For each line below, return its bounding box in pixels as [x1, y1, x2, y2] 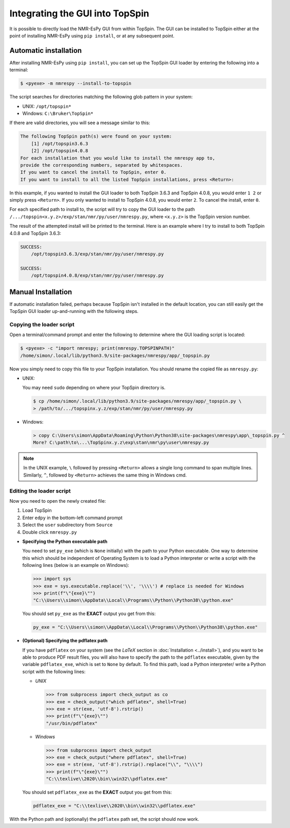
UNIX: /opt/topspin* [22, 103, 71, 109]
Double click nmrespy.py [22, 529, 77, 535]
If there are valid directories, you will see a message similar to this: [9, 120, 150, 126]
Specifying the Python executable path [22, 538, 108, 544]
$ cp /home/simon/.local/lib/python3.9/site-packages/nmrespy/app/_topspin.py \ [33, 398, 242, 404]
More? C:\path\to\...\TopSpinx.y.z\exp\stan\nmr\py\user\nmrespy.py [33, 440, 209, 446]
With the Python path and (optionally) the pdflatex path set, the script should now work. [9, 816, 200, 822]
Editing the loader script [9, 487, 71, 495]
